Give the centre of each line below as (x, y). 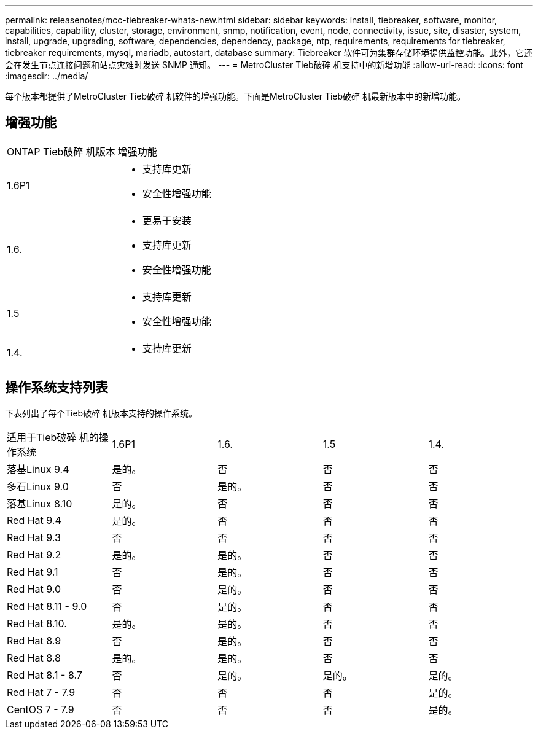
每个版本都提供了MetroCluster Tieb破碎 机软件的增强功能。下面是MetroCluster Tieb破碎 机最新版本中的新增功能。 (236, 96)
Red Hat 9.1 (33, 572)
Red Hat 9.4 (34, 520)
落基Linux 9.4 (38, 469)
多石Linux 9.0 (38, 486)
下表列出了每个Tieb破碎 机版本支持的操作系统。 (101, 413)
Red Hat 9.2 (34, 554)
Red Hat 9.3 (34, 537)
